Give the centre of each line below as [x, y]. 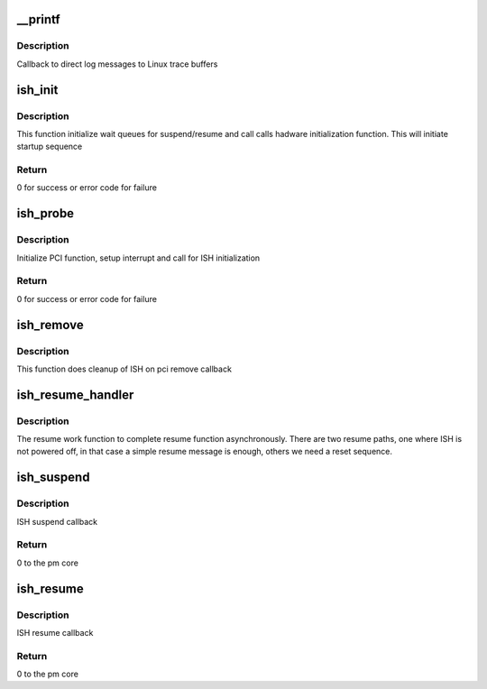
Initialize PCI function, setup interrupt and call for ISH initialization [138, 258]
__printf [38, 19]
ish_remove [51, 325]
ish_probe [46, 213]
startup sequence [50, 147]
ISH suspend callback [57, 521]
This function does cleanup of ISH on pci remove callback [124, 369]
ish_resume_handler [75, 395]
